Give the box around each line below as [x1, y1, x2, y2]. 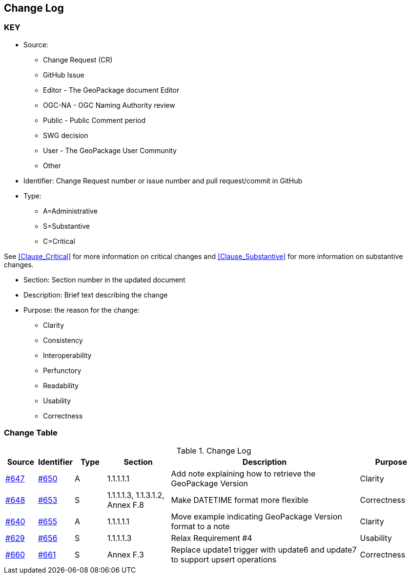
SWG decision [43, 131, 88, 140]
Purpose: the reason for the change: [23, 305, 140, 314]
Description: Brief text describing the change [23, 290, 168, 299]
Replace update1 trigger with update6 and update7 [171, 544, 357, 555]
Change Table [4, 428, 58, 438]
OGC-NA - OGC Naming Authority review [43, 100, 175, 109]
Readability [43, 381, 79, 390]
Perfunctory [43, 366, 82, 375]
